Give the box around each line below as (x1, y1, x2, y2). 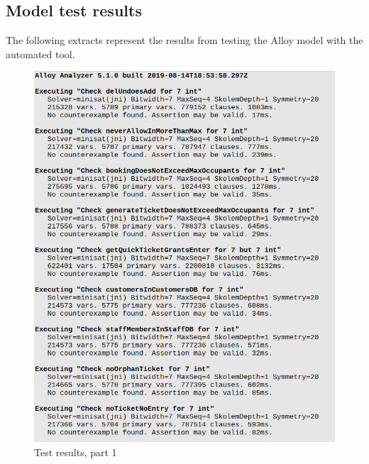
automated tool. (6, 46, 75, 61)
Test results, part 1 (34, 444, 117, 459)
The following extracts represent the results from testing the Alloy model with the (6, 33, 363, 48)
